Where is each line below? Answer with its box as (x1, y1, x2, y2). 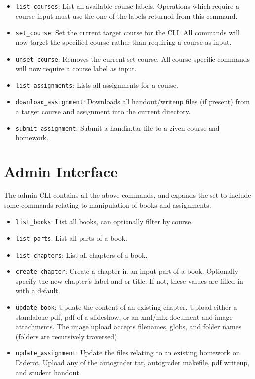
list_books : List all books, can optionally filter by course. (15, 216, 193, 227)
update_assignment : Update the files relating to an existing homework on (15, 347, 240, 358)
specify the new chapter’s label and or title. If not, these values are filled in (15, 275, 243, 286)
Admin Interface (4, 161, 118, 182)
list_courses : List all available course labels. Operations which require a (15, 1, 239, 11)
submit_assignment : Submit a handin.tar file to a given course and (15, 122, 220, 133)
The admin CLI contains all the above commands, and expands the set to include (4, 190, 251, 200)
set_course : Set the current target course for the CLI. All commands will (15, 27, 240, 38)
